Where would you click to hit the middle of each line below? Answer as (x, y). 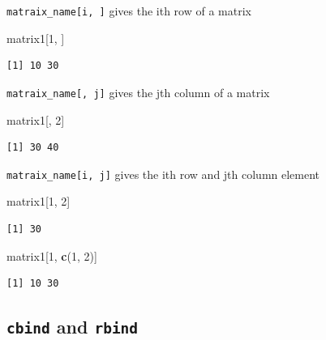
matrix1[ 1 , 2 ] (39, 201)
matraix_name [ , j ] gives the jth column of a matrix (138, 92)
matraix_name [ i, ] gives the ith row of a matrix (129, 11)
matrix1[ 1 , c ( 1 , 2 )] (52, 255)
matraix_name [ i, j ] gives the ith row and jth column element (163, 174)
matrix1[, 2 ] (36, 119)
